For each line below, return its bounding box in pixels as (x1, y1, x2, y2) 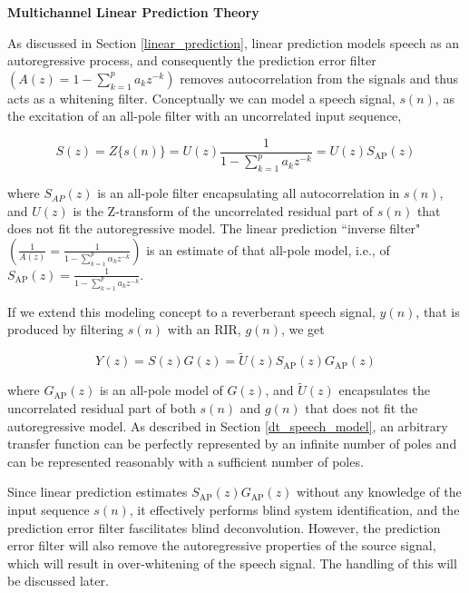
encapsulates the (338, 381, 430, 400)
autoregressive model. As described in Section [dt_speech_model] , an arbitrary (7, 416, 448, 435)
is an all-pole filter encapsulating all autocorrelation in (97, 183, 400, 203)
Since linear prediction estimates (7, 482, 188, 501)
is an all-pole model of (99, 381, 223, 400)
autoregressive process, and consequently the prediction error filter (7, 51, 376, 70)
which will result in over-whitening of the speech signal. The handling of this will (7, 553, 457, 572)
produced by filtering (7, 320, 124, 339)
